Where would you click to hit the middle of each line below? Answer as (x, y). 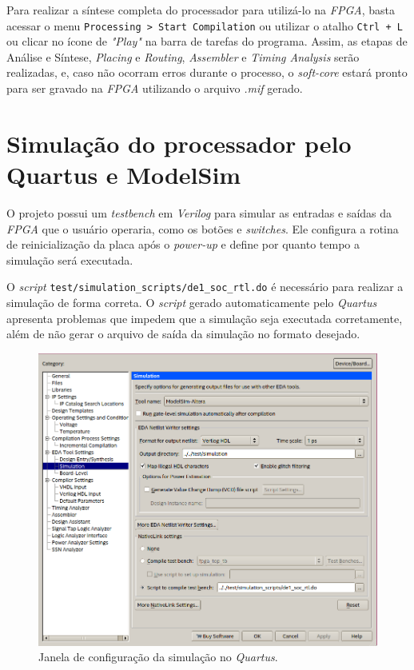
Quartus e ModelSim (124, 174)
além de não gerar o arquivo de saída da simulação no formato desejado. (183, 334)
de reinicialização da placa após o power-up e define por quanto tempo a (183, 244)
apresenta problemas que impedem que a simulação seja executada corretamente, (205, 318)
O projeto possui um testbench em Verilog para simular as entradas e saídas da (199, 212)
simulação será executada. (70, 259)
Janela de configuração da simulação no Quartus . (158, 657)
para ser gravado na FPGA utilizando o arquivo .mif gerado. (155, 88)
